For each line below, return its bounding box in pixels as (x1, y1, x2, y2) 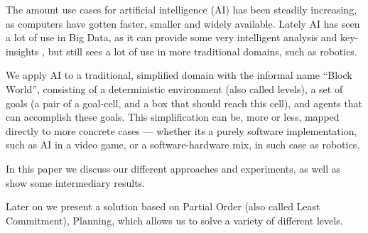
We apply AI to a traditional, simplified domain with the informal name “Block (6, 67, 352, 82)
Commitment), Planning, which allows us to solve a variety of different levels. (6, 212, 343, 227)
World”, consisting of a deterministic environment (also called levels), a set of (6, 81, 343, 96)
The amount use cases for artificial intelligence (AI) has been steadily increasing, (6, 2, 357, 16)
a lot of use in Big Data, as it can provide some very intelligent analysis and (6, 30, 337, 45)
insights (6, 43, 39, 58)
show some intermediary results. (6, 175, 146, 190)
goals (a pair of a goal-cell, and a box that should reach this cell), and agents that (6, 95, 363, 110)
